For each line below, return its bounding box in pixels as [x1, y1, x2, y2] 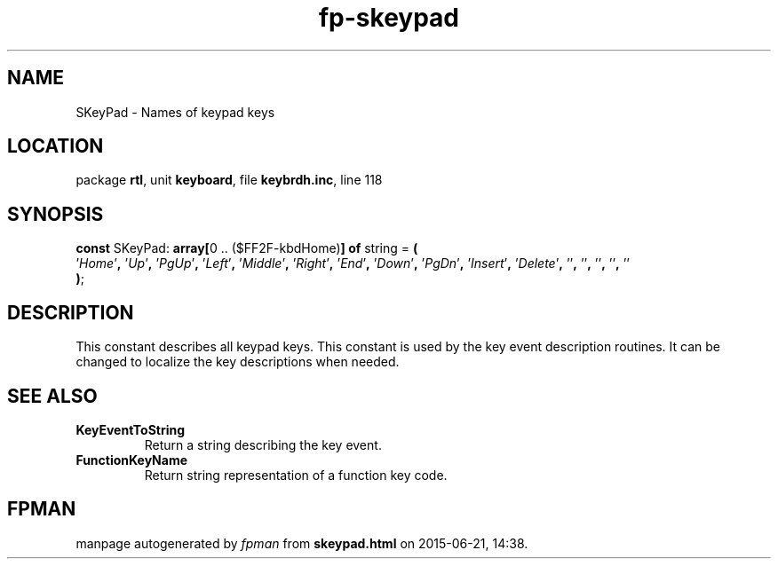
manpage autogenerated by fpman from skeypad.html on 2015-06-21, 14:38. [75, 535, 528, 551]
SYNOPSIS [7, 202, 104, 225]
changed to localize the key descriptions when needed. [75, 354, 400, 370]
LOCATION [7, 135, 104, 158]
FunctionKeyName [75, 452, 188, 468]
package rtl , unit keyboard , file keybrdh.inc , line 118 [75, 172, 383, 188]
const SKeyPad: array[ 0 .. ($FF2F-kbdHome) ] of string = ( [75, 240, 418, 256]
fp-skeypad [318, 3, 460, 33]
